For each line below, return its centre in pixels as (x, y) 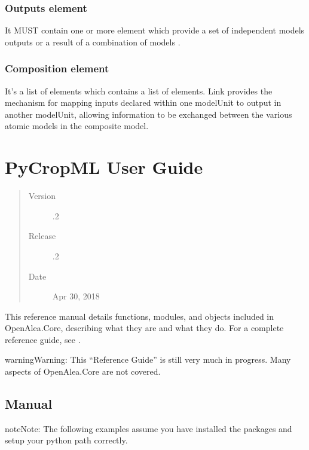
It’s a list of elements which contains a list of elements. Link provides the (139, 91)
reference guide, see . (43, 339)
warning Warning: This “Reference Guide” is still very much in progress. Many (148, 359)
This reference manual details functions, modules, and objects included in (140, 316)
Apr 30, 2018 (76, 296)
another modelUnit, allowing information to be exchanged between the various (149, 114)
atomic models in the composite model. (77, 126)
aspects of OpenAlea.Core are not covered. (83, 371)
